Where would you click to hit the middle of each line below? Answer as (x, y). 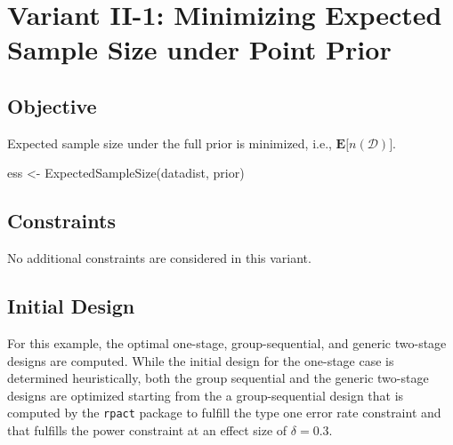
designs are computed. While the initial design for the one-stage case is (201, 360)
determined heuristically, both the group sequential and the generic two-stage (218, 378)
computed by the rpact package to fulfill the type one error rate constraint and (224, 413)
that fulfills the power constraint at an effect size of (147, 429)
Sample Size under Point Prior (199, 49)
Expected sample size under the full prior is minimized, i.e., (170, 143)
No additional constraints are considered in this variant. (159, 258)
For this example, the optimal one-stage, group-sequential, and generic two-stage (227, 342)
